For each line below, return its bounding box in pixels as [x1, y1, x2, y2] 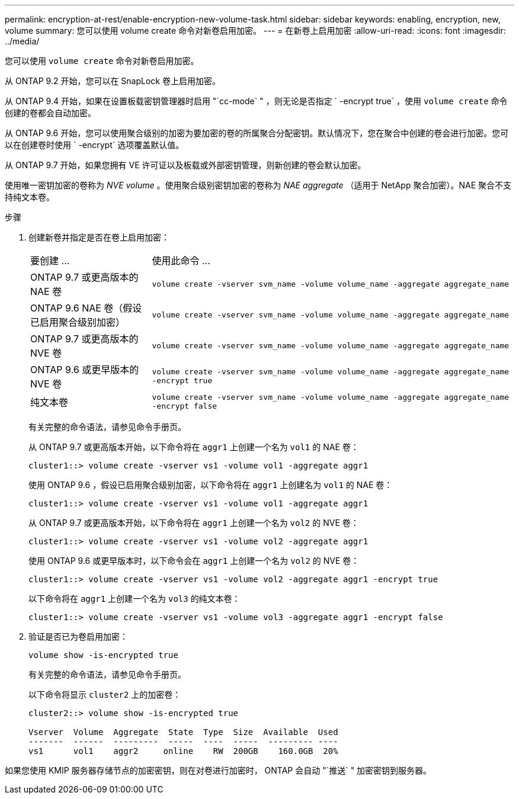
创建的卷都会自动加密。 [5, 108, 96, 118]
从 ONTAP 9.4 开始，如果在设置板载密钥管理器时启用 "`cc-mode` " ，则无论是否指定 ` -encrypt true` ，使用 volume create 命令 [5, 96, 508, 106]
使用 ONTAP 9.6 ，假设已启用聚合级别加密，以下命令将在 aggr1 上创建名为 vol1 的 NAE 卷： [28, 480, 393, 490]
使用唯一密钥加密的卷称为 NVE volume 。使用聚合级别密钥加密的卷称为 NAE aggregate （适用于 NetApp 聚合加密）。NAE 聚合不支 [5, 180, 511, 190]
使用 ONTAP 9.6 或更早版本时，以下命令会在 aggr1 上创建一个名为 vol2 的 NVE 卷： [28, 556, 360, 566]
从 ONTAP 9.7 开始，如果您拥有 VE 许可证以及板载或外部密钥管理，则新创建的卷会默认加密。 [5, 160, 366, 170]
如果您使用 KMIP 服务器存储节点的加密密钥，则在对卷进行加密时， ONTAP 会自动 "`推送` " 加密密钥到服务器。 [5, 765, 432, 775]
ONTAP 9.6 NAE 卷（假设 [30, 302, 142, 314]
